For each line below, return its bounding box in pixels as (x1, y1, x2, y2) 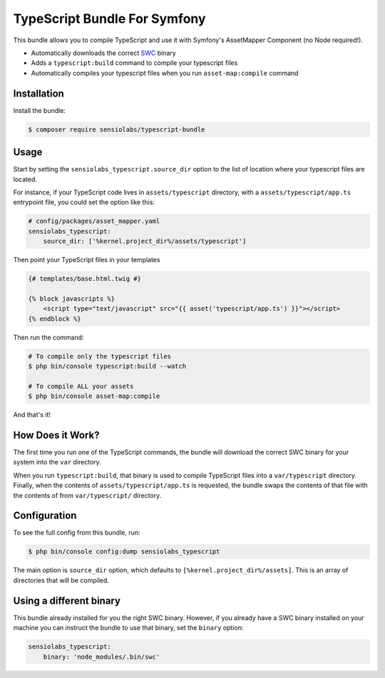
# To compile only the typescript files (28, 352, 171, 360)
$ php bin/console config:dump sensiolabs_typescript (28, 547, 220, 556)
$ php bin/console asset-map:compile (28, 392, 160, 400)
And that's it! (13, 411, 51, 419)
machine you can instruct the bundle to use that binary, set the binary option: (13, 624, 244, 632)
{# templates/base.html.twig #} (28, 275, 142, 283)
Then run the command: (13, 333, 85, 342)
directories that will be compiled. (13, 576, 110, 584)
